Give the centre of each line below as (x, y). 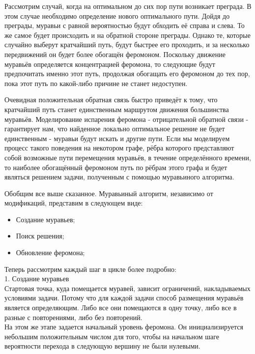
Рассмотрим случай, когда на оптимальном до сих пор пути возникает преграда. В (128, 6)
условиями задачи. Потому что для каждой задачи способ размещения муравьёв (124, 298)
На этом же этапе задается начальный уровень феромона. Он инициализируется (124, 327)
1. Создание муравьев (37, 279)
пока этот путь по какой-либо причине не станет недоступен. (96, 83)
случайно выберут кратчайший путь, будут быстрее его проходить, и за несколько (127, 44)
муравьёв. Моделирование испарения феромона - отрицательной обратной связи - (127, 119)
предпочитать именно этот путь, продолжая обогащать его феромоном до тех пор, (127, 74)
